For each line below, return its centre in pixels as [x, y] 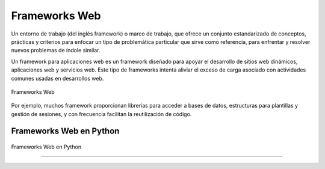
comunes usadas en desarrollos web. [57, 78]
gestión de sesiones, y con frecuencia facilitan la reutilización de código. [101, 114]
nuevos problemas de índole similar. [56, 51]
